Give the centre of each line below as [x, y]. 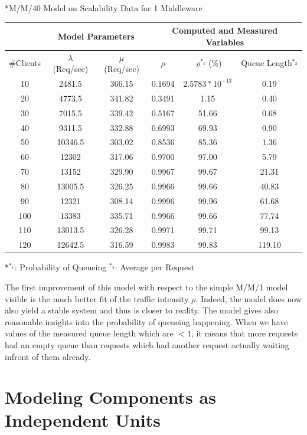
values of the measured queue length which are [89, 333]
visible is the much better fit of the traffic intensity [97, 298]
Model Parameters [96, 36]
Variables [225, 42]
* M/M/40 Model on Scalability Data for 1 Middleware [104, 8]
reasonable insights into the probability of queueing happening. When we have [146, 321]
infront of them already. [48, 356]
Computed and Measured [225, 30]
